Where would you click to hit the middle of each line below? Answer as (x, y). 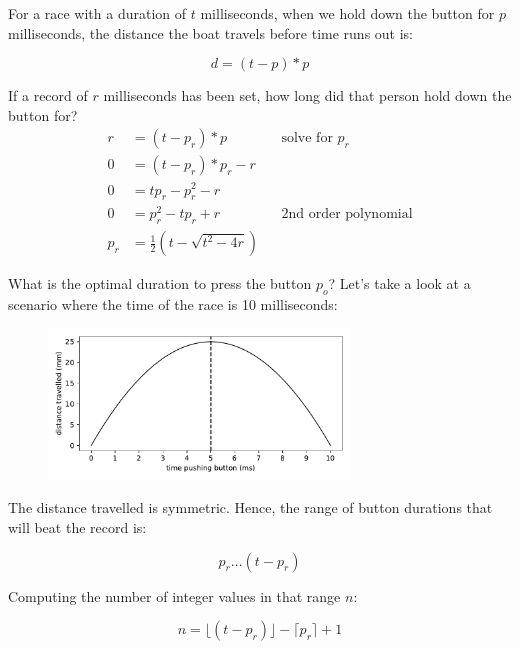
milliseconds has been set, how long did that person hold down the (307, 95)
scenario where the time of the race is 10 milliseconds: (173, 304)
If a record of (48, 95)
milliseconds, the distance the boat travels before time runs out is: (211, 32)
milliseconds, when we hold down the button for (347, 13)
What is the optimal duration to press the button (160, 283)
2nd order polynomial (347, 214)
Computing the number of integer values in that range (174, 595)
